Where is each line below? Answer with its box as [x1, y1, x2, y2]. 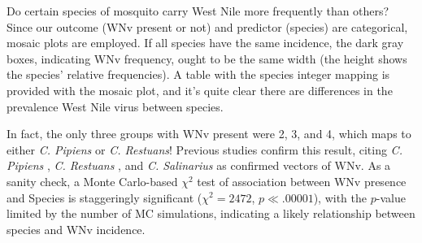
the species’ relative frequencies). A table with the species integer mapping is [7, 66, 390, 83]
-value [376, 189, 406, 206]
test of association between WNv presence [197, 172, 407, 189]
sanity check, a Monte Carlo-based [7, 172, 178, 189]
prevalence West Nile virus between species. [7, 98, 224, 115]
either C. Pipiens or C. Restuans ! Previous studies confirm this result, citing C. [7, 141, 402, 158]
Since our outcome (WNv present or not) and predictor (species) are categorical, [7, 18, 408, 35]
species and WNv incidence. [7, 220, 146, 237]
